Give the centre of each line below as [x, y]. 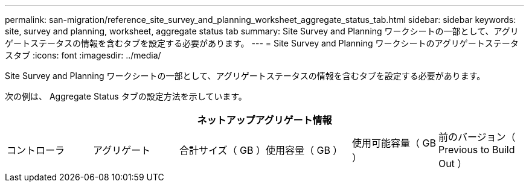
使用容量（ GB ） [304, 150]
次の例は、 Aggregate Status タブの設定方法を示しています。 [126, 96]
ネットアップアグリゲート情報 [264, 120]
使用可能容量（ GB [394, 143]
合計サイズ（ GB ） [222, 150]
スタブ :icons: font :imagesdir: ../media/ [83, 55]
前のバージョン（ [477, 137]
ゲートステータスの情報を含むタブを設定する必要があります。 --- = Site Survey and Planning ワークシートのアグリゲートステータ [262, 43]
